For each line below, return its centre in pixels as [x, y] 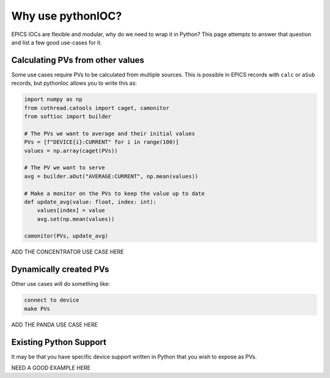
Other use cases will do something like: [61, 284]
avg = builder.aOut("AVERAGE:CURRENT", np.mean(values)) [111, 176]
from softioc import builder [68, 116]
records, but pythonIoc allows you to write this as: [74, 83]
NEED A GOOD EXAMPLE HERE [51, 368]
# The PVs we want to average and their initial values [110, 133]
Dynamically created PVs [60, 270]
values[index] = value [71, 210]
